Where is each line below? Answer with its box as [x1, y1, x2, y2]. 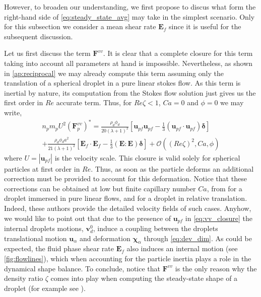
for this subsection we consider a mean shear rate [4, 21, 156, 32]
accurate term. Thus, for [56, 97, 132, 108]
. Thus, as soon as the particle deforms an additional [91, 163, 254, 174]
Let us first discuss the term [4, 48, 91, 58]
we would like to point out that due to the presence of [4, 212, 171, 223]
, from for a [207, 183, 242, 193]
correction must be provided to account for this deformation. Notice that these [4, 173, 247, 184]
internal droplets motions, [4, 223, 84, 234]
